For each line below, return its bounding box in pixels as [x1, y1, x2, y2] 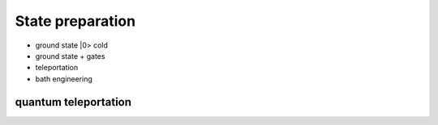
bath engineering [35, 73, 93, 84]
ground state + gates [35, 51, 105, 60]
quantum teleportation [15, 95, 132, 109]
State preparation [15, 12, 136, 30]
